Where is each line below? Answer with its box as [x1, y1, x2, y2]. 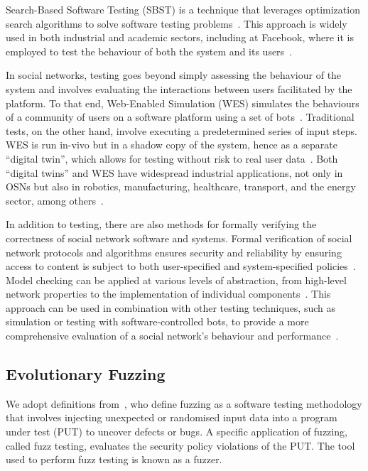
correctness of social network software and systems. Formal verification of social [6, 230, 352, 245]
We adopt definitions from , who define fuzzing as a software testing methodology [6, 396, 362, 411]
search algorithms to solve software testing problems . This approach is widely [6, 16, 347, 31]
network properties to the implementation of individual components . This [6, 286, 331, 301]
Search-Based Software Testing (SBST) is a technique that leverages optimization [6, 2, 360, 16]
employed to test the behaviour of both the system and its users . [6, 43, 293, 58]
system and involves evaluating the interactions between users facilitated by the [6, 81, 352, 96]
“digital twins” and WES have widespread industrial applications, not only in [6, 165, 343, 180]
